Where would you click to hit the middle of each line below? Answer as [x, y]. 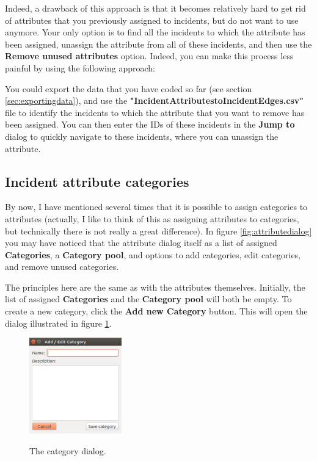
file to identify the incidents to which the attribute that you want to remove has [155, 112]
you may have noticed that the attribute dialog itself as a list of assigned [141, 243]
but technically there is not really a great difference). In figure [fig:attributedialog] [158, 231]
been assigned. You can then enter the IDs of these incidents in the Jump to [150, 124]
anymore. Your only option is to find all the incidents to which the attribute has [155, 32]
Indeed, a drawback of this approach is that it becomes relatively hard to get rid [155, 8]
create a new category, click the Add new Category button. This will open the [156, 311]
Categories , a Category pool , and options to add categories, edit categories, [153, 254]
